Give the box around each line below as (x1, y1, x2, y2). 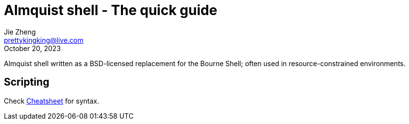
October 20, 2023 (4, 44, 61, 53)
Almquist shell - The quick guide (4, 2, 218, 18)
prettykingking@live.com (4, 35, 84, 44)
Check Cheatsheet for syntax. (4, 96, 100, 105)
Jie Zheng (4, 27, 36, 36)
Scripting (4, 76, 50, 89)
